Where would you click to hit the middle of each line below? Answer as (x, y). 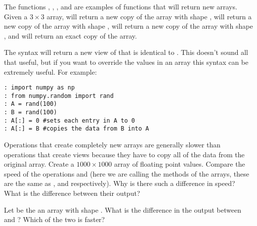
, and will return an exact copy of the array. (70, 35)
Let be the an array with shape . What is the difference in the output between (123, 209)
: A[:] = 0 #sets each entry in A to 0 (69, 120)
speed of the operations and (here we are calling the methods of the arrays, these (127, 173)
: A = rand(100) (31, 104)
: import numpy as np (40, 88)
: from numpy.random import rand (59, 96)
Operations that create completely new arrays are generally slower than (112, 145)
